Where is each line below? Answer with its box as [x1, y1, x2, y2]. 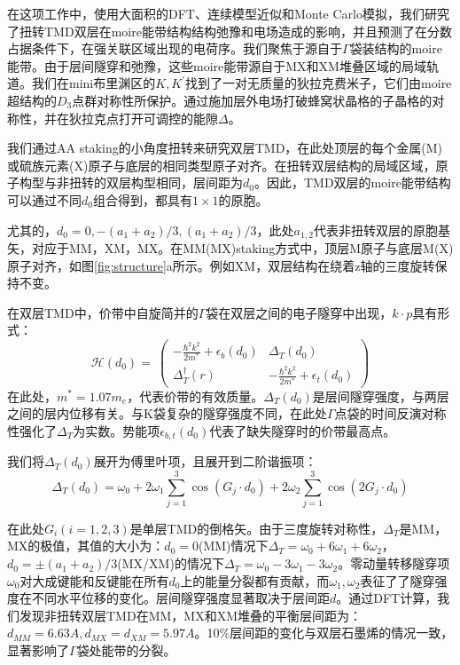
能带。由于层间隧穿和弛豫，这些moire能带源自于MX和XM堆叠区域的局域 [7, 56, 426, 75]
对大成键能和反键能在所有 [19, 571, 169, 590]
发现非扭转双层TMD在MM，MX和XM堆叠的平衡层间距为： [19, 606, 362, 624]
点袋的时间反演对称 [334, 404, 447, 423]
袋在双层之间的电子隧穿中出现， [206, 303, 393, 321]
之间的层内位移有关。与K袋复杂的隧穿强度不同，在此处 [7, 404, 327, 423]
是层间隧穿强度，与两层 [312, 386, 449, 405]
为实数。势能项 [73, 421, 160, 439]
